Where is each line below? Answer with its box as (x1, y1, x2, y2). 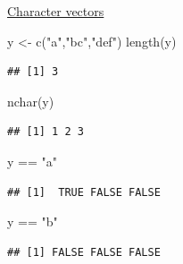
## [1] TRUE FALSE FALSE (7, 185, 161, 199)
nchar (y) (7, 91, 54, 110)
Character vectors (7, 2, 104, 20)
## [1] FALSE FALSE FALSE (7, 245, 161, 259)
